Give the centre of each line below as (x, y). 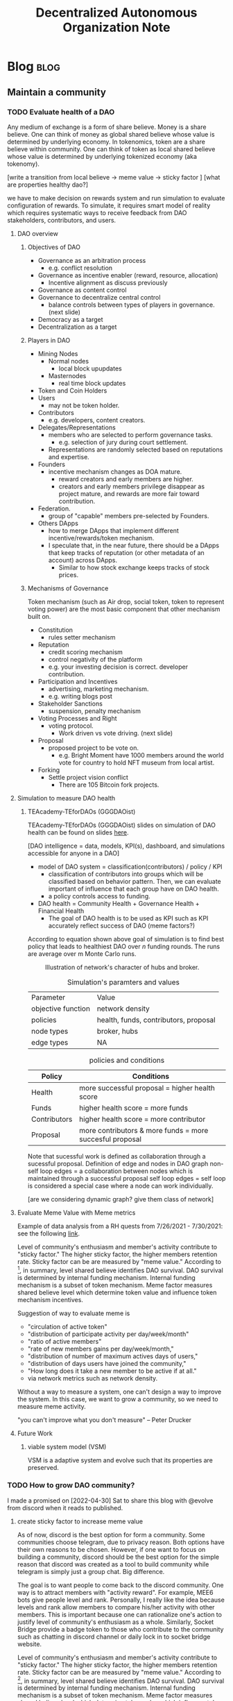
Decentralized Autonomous (116, 13)
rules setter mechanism (82, 637)
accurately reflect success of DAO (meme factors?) (122, 925)
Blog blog (34, 67)
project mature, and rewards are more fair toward (129, 493)
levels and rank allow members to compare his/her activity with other (116, 1607)
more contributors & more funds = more (144, 1130)
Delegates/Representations (77, 427)
